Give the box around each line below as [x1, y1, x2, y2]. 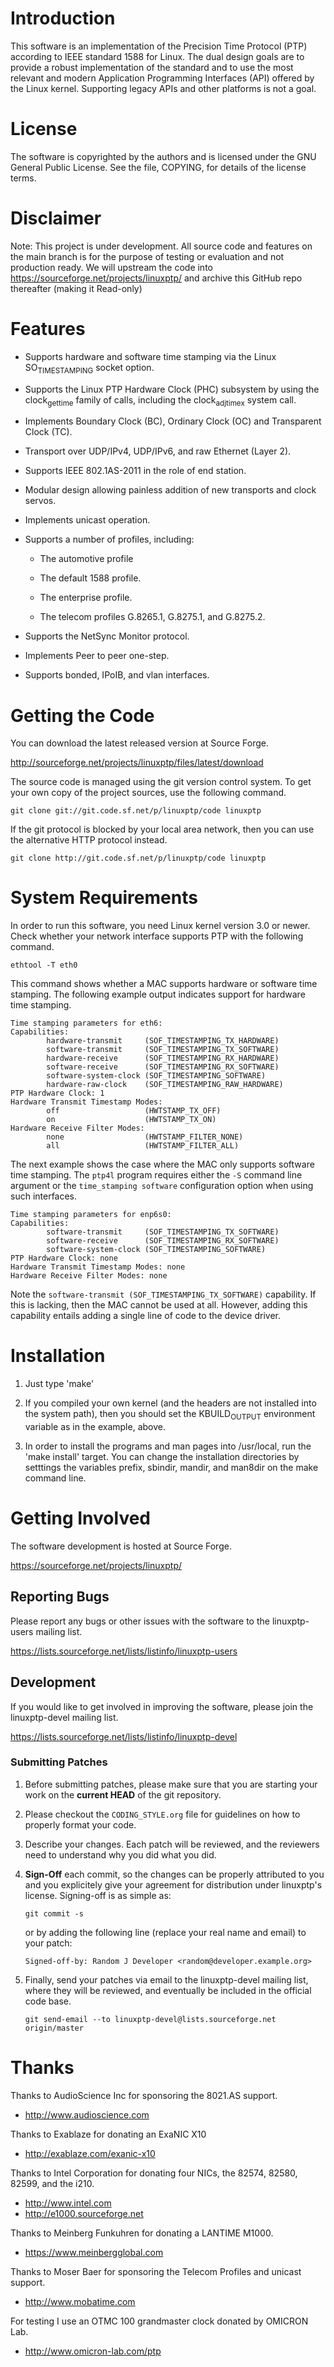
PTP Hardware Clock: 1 [10, 1088, 105, 1099]
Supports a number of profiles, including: [24, 533, 195, 546]
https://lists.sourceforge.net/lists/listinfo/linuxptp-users [10, 1645, 238, 1657]
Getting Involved [10, 1507, 151, 1530]
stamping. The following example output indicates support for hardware [10, 988, 306, 1001]
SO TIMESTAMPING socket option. [24, 361, 155, 376]
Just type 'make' [24, 1378, 95, 1390]
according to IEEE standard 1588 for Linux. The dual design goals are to [10, 50, 305, 62]
